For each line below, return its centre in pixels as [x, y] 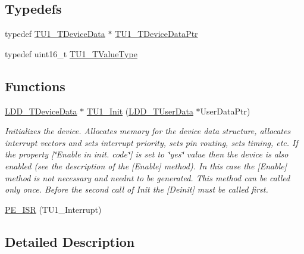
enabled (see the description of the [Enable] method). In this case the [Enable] [146, 165]
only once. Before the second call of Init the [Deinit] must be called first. [137, 189]
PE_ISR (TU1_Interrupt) [53, 209]
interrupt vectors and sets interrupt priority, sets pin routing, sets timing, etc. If [151, 142]
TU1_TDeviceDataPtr [156, 34]
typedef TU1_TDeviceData [55, 34]
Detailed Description [70, 241]
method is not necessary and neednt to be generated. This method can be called [148, 177]
